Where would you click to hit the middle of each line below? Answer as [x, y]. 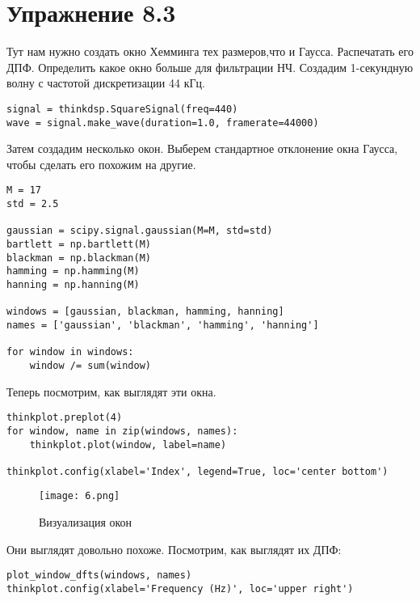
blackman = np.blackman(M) [79, 258]
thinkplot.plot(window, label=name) [128, 444]
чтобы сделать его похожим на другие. [101, 164]
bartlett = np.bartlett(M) [79, 245]
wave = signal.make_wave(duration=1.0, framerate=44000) [163, 123]
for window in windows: [70, 352]
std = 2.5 [33, 204]
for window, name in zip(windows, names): [122, 431]
